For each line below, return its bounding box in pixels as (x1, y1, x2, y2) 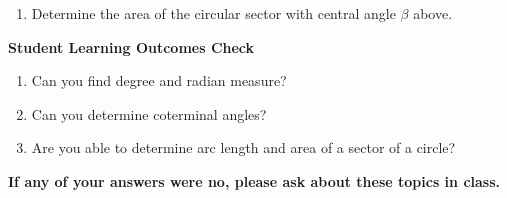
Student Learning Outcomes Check (8, 36, 255, 57)
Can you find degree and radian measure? (31, 70, 287, 91)
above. (413, 3, 453, 23)
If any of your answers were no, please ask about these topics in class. (8, 170, 501, 191)
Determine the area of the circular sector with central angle (31, 3, 396, 23)
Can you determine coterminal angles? (31, 103, 267, 124)
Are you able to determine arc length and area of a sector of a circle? (31, 137, 456, 158)
